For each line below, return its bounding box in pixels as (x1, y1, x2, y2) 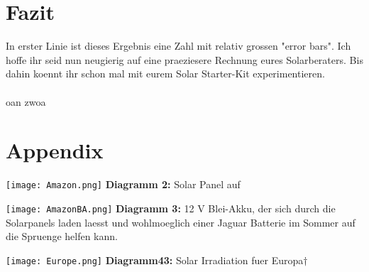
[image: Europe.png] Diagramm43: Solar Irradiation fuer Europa (6, 252, 304, 267)
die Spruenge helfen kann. (6, 229, 118, 244)
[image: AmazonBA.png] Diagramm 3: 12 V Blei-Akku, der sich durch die (6, 200, 336, 215)
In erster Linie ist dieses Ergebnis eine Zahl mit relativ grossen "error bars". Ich (6, 38, 351, 53)
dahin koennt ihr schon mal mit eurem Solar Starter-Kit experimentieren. (6, 66, 325, 81)
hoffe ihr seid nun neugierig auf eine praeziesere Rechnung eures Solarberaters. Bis (6, 52, 363, 67)
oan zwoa (6, 94, 46, 109)
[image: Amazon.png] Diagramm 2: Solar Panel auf (6, 177, 241, 192)
